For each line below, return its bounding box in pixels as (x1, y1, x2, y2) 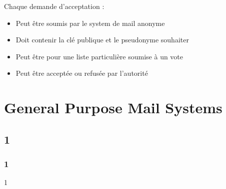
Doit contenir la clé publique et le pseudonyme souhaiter (15, 34, 189, 45)
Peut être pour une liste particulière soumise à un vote (15, 51, 183, 61)
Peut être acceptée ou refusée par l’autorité (15, 68, 148, 78)
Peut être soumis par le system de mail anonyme (15, 17, 165, 28)
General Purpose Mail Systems (4, 97, 222, 118)
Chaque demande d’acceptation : (4, 1, 104, 11)
